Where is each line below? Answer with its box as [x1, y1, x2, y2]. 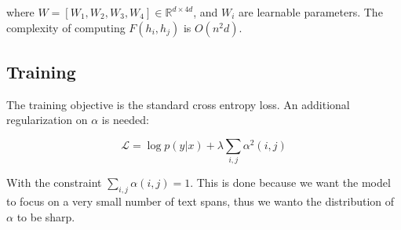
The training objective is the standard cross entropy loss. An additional [6, 96, 350, 112]
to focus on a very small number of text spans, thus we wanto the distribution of [6, 193, 395, 210]
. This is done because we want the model [190, 174, 391, 191]
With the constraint [6, 174, 102, 191]
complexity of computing [6, 19, 126, 35]
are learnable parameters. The [239, 4, 383, 20]
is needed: [101, 111, 149, 128]
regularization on [6, 111, 88, 128]
